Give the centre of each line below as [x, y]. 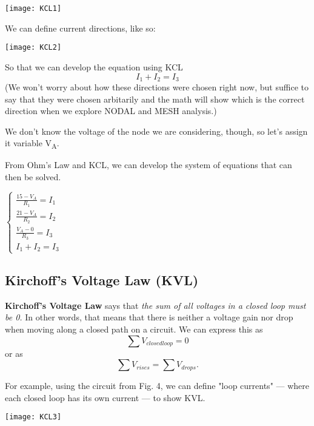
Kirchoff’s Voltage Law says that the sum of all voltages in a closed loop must [155, 305]
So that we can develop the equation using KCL [94, 66]
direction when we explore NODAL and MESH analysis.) [111, 111]
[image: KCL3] [33, 417]
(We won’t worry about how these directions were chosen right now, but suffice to [157, 86]
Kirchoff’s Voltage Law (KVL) [102, 279]
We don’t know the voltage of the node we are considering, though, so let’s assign [156, 131]
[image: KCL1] [33, 8]
